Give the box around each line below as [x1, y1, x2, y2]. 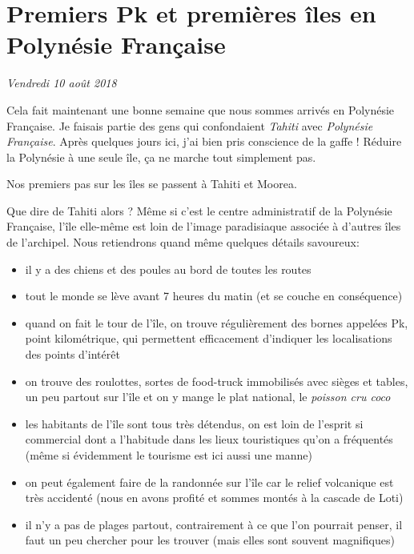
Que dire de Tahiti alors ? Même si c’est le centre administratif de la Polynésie [6, 202, 392, 219]
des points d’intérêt [25, 346, 120, 363]
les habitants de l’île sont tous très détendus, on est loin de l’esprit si [25, 415, 364, 432]
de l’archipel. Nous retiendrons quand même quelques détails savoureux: [6, 234, 360, 251]
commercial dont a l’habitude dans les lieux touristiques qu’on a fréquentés [25, 431, 393, 448]
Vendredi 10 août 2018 [6, 74, 117, 91]
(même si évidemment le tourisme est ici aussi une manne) [25, 447, 312, 463]
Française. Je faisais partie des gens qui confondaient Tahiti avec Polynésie [6, 117, 373, 134]
